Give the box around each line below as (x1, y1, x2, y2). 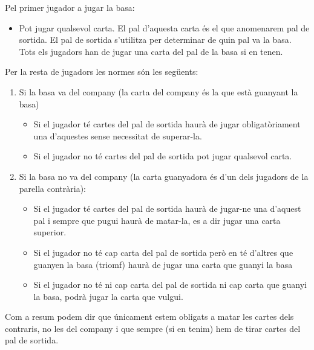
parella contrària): (19, 182, 86, 194)
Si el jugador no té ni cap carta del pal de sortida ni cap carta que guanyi (33, 278, 307, 291)
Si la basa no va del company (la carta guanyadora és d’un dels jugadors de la (19, 170, 309, 182)
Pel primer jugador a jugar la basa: (5, 1, 135, 13)
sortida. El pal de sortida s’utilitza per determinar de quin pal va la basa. (19, 33, 292, 46)
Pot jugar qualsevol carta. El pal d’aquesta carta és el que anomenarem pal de (19, 21, 310, 34)
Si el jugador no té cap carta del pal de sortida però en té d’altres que (33, 246, 293, 258)
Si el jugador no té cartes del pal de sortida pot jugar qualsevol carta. (33, 150, 292, 162)
